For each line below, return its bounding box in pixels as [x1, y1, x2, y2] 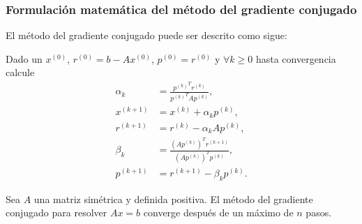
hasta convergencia [255, 51, 336, 66]
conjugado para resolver [6, 205, 107, 220]
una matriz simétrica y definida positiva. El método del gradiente [33, 191, 313, 206]
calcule [6, 65, 35, 80]
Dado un [6, 51, 43, 66]
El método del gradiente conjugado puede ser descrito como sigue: [6, 28, 287, 43]
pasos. [306, 205, 332, 220]
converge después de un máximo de [143, 205, 294, 220]
